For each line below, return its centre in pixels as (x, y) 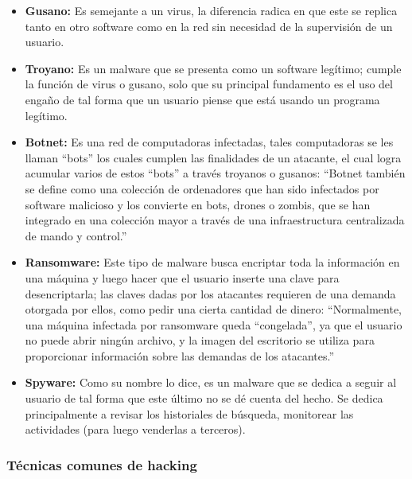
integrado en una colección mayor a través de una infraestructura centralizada (215, 220)
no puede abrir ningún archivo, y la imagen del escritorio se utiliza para (200, 340)
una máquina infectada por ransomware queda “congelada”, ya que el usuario (214, 324)
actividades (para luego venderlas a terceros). (135, 429)
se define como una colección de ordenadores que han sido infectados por (202, 188)
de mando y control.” (76, 235)
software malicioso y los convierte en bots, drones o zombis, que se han (198, 204)
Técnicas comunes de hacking (102, 464)
